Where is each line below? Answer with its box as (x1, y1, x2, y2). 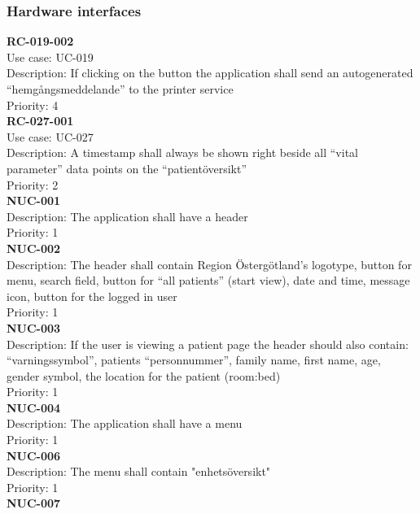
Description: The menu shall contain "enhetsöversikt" (7, 463, 271, 480)
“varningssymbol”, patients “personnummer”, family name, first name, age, (7, 351, 381, 368)
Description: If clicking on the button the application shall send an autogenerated (7, 64, 413, 81)
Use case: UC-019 (7, 48, 94, 65)
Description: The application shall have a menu (7, 415, 243, 432)
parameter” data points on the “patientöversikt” (7, 159, 247, 176)
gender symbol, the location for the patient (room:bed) (7, 367, 281, 384)
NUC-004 (7, 399, 61, 416)
